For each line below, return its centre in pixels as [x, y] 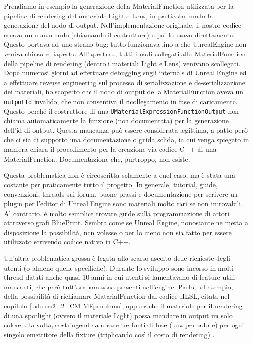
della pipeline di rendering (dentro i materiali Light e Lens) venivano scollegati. [122, 63]
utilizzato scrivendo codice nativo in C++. [67, 242]
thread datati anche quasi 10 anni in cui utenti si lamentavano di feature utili [119, 277]
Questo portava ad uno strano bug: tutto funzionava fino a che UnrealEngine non [125, 44]
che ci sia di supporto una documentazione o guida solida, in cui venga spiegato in [126, 139]
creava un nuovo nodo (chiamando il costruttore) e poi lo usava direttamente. [119, 34]
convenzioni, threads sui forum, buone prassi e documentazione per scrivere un [121, 194]
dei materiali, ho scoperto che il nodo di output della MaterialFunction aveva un [124, 92]
